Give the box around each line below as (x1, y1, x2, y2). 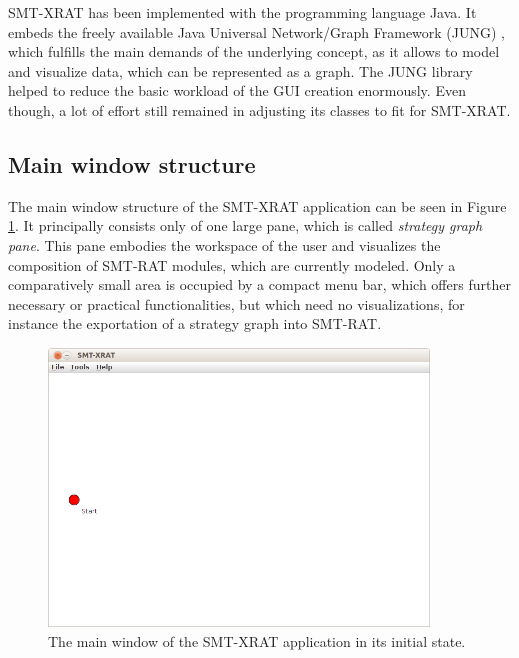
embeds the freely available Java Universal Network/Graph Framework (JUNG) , (8, 21, 505, 42)
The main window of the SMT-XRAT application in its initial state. (48, 630, 466, 651)
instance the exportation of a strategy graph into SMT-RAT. (8, 313, 382, 334)
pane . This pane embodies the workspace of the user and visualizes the (8, 234, 441, 255)
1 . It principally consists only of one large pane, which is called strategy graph (8, 215, 483, 236)
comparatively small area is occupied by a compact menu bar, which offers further (8, 274, 511, 295)
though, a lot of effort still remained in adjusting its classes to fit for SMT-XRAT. (8, 99, 511, 120)
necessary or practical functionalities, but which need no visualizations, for (8, 293, 465, 314)
